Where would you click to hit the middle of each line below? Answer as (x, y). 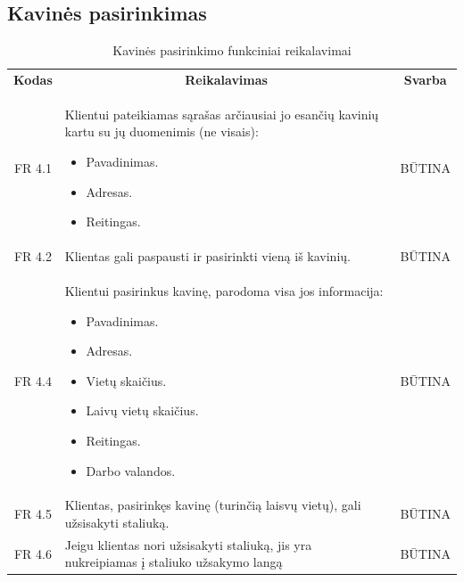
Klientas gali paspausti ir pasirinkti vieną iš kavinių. (207, 256)
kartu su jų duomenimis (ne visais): (162, 131)
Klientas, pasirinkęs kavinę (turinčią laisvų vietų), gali (213, 505)
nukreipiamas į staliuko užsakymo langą (174, 562)
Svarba (425, 80)
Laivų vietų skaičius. (142, 410)
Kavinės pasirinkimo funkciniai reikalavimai (232, 50)
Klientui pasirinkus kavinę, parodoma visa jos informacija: (224, 290)
